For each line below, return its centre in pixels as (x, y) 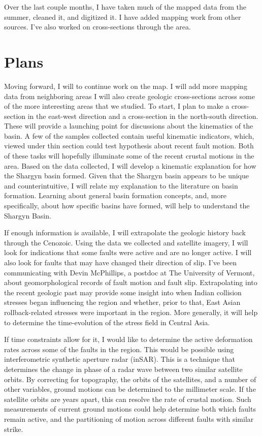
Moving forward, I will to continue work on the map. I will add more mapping (126, 86)
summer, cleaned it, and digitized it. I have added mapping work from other (123, 17)
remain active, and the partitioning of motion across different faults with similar (129, 418)
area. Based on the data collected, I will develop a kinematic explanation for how (130, 165)
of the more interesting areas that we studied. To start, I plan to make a (117, 106)
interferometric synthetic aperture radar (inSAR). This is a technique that (120, 359)
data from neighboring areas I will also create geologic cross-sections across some (129, 96)
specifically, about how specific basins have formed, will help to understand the (127, 206)
